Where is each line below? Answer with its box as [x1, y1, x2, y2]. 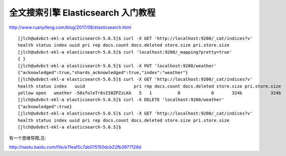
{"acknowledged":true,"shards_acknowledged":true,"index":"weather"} [18, 70, 189, 75]
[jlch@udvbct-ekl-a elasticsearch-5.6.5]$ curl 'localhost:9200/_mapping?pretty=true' [18, 49, 232, 55]
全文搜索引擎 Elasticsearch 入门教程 [9, 7, 156, 18]
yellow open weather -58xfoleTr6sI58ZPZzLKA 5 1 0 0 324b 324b [18, 90, 281, 96]
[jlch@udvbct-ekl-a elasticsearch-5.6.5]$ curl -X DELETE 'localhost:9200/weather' [18, 97, 225, 102]
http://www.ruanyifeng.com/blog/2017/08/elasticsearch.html [9, 24, 132, 30]
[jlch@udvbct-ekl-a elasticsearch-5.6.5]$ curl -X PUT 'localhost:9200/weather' [18, 63, 217, 68]
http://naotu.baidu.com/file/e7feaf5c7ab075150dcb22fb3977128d [9, 144, 142, 150]
